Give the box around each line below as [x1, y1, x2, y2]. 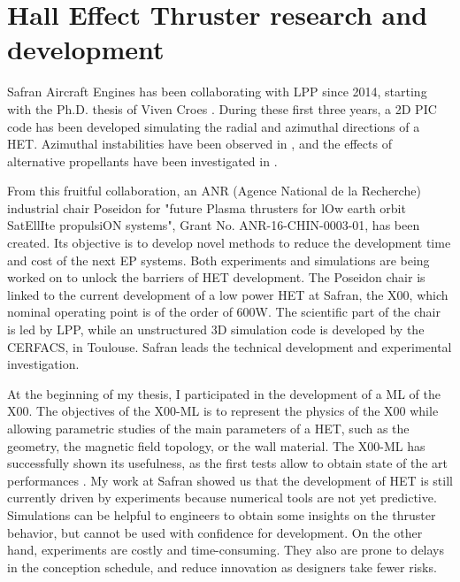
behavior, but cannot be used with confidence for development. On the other [7, 523, 423, 541]
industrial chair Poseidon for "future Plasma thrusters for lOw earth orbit [7, 198, 406, 217]
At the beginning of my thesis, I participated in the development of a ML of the [7, 384, 441, 402]
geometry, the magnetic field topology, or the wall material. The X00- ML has [7, 436, 425, 455]
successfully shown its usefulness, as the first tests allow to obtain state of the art [7, 454, 448, 472]
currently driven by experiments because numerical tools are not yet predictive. [7, 488, 437, 507]
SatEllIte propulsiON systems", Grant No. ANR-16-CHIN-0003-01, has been [7, 216, 420, 234]
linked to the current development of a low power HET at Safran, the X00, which [7, 285, 448, 303]
